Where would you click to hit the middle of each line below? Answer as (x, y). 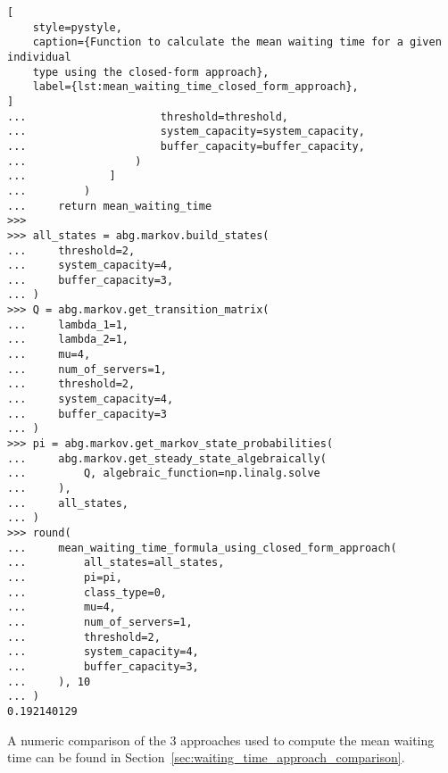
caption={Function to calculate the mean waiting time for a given (237, 42)
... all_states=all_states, (116, 563)
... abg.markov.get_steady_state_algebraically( (167, 458)
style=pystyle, (77, 27)
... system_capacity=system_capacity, (186, 132)
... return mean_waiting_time (110, 206)
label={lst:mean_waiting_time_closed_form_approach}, (195, 87)
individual (39, 57)
